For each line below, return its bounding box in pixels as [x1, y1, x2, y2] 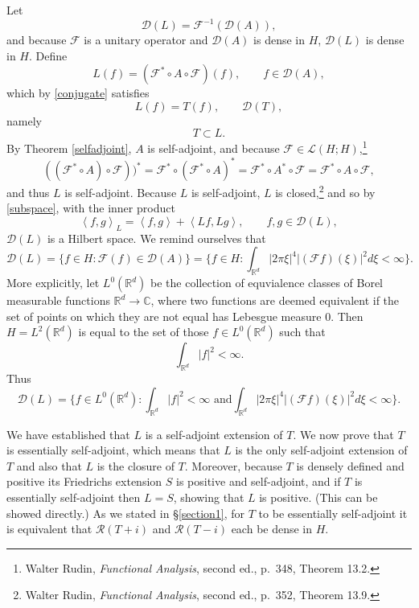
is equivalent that [6, 520, 92, 537]
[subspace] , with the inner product [6, 199, 175, 216]
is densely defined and [296, 457, 405, 474]
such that [279, 323, 326, 340]
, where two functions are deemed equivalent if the [150, 292, 400, 309]
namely [6, 112, 42, 129]
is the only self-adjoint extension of [235, 442, 408, 458]
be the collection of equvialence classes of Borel [150, 274, 384, 291]
